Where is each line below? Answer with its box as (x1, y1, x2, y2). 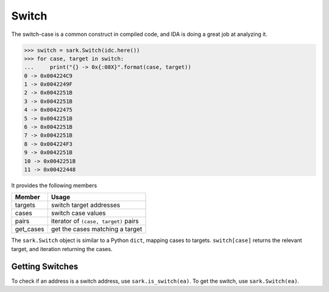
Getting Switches (11, 261, 79, 271)
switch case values (51, 209, 106, 218)
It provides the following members (11, 182, 97, 189)
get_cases (15, 225, 44, 233)
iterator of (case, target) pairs (51, 217, 140, 226)
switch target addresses (51, 201, 121, 210)
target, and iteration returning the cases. (11, 245, 113, 252)
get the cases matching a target (51, 225, 143, 233)
